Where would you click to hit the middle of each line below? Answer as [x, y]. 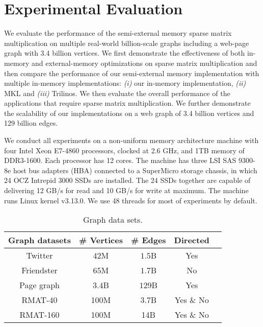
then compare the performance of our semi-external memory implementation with [132, 73]
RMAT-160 [40, 315]
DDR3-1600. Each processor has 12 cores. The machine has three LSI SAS [120, 160]
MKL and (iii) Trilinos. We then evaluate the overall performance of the [117, 93]
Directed [192, 240]
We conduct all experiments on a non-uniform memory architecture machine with [131, 140]
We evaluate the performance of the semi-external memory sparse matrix [118, 33]
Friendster [40, 270]
